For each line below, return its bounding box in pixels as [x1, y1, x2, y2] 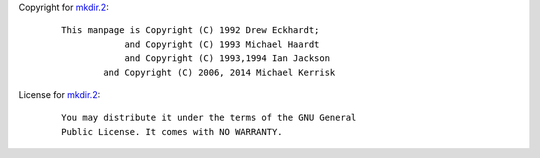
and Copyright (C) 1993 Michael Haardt [124, 38, 320, 50]
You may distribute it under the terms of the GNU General [61, 112, 357, 124]
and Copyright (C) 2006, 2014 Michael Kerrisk [103, 66, 336, 78]
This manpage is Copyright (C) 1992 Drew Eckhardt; [61, 25, 320, 36]
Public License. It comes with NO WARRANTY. [61, 126, 284, 137]
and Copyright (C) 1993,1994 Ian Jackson [124, 53, 330, 64]
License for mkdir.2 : [18, 88, 101, 100]
